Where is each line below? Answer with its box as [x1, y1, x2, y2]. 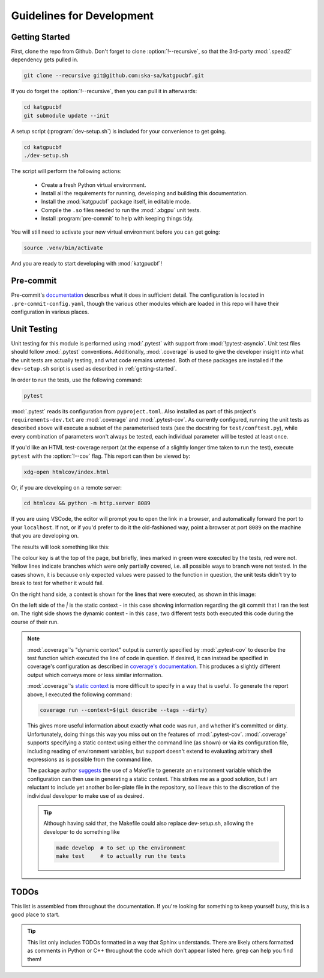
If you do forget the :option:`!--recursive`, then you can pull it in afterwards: [11, 88, 197, 95]
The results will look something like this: [11, 543, 110, 550]
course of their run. [11, 618, 59, 625]
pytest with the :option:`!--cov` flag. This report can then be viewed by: [11, 452, 191, 460]
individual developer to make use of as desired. [27, 792, 145, 799]
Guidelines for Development [11, 9, 154, 22]
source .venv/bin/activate [23, 244, 103, 252]
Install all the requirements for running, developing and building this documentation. [41, 189, 248, 196]
